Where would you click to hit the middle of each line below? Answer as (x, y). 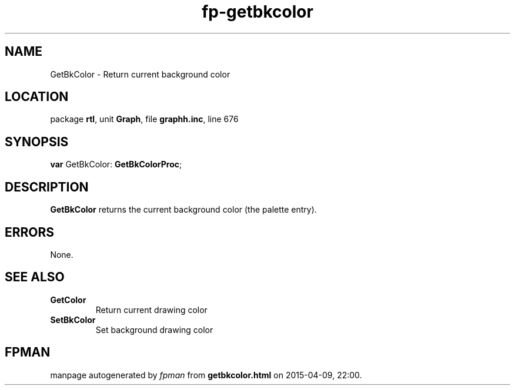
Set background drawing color (154, 330)
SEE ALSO (35, 277)
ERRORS (30, 232)
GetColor (68, 300)
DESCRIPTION (47, 187)
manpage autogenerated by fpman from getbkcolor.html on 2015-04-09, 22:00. (206, 375)
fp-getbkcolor (257, 12)
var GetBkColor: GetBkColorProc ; (116, 164)
